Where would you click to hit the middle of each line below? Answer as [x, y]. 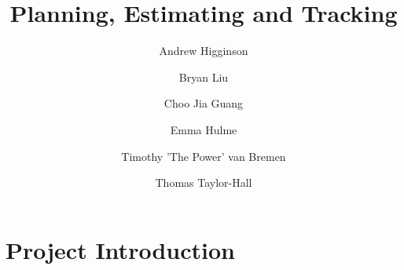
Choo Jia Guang [204, 103]
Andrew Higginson [204, 51]
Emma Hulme [204, 129]
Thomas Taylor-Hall [204, 182]
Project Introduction [120, 249]
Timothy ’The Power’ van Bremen [204, 156]
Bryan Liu [204, 77]
